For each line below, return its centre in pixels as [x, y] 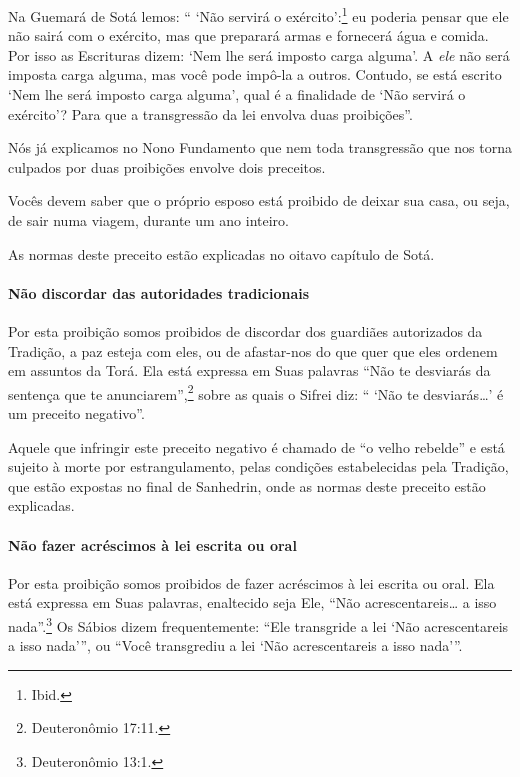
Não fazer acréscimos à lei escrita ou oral [152, 544]
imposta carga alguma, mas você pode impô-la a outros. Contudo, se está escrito [255, 74]
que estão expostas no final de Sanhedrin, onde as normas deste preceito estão [247, 485]
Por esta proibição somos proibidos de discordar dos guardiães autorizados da [245, 330]
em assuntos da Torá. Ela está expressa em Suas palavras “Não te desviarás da [249, 370]
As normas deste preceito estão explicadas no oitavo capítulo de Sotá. [221, 253]
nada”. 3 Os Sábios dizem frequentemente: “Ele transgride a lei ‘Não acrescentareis [258, 624]
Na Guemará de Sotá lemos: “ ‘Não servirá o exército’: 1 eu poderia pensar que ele [258, 14]
